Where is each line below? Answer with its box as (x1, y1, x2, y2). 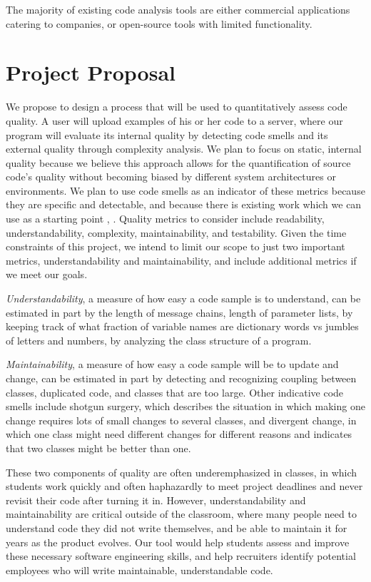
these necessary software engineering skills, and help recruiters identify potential (6, 548, 356, 563)
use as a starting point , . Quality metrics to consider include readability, (6, 211, 325, 226)
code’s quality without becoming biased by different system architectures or (6, 169, 336, 184)
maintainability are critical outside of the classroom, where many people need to (6, 506, 357, 521)
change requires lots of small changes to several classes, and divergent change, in (6, 412, 357, 427)
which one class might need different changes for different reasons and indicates (6, 427, 352, 441)
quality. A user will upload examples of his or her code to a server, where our (6, 113, 343, 128)
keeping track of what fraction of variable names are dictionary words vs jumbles (6, 319, 359, 334)
